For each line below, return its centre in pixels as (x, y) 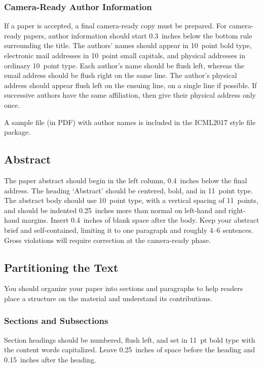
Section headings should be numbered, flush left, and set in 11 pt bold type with (130, 339)
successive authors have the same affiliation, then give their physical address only (130, 95)
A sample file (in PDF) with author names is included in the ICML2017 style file (130, 122)
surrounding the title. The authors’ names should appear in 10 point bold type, (128, 45)
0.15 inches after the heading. (50, 359)
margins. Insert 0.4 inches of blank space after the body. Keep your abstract (141, 220)
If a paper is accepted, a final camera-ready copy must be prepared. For (116, 26)
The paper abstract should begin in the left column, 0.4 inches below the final (126, 180)
